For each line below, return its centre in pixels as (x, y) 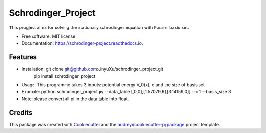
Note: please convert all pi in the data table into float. (75, 99)
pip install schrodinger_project (65, 76)
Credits (21, 113)
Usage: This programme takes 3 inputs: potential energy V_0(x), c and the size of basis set (113, 85)
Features (23, 57)
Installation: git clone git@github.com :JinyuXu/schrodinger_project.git (92, 69)
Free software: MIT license (49, 36)
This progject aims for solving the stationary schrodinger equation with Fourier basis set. (99, 27)
